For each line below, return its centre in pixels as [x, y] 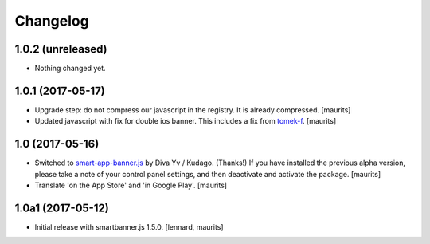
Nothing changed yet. [70, 69]
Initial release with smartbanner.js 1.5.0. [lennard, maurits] [129, 226]
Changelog [52, 21]
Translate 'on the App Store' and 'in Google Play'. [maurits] [131, 185]
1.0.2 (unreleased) [61, 49]
